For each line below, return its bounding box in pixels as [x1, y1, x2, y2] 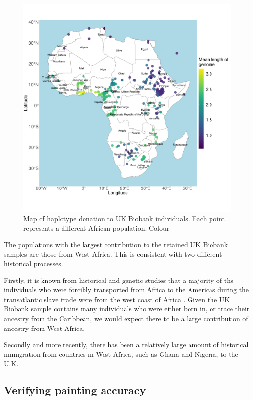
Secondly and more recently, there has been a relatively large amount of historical [4, 339, 249, 350]
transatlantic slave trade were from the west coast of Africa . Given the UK [4, 294, 230, 304]
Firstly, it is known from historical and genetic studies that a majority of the [4, 275, 234, 285]
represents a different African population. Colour [23, 223, 169, 233]
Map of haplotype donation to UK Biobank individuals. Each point [23, 213, 225, 223]
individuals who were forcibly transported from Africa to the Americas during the [4, 284, 249, 295]
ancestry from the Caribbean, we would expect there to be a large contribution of [4, 313, 248, 323]
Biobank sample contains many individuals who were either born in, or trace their [4, 304, 250, 314]
